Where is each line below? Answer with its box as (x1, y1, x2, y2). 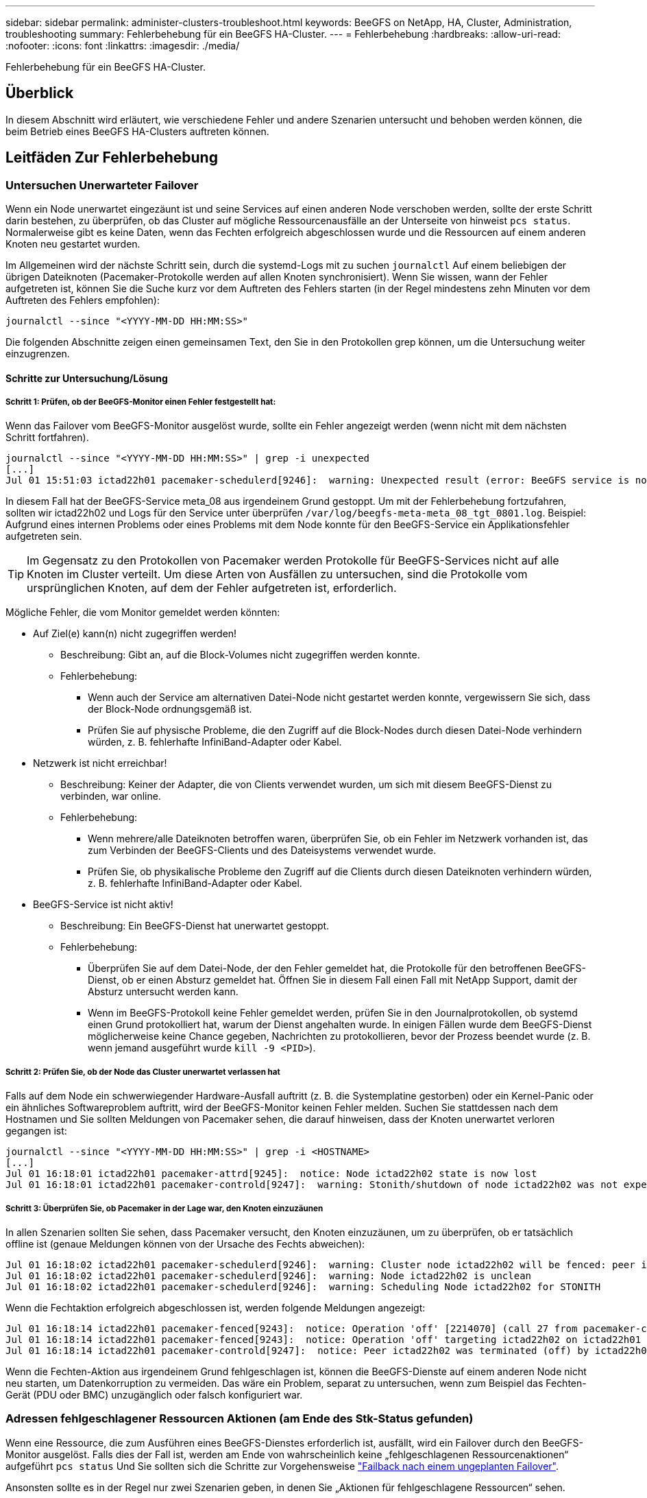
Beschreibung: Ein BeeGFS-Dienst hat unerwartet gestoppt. (60, 920, 330, 932)
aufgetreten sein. (5, 530, 82, 543)
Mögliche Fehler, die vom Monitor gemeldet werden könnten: (5, 606, 280, 619)
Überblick (5, 84, 74, 102)
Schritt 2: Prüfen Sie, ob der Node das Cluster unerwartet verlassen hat (5, 1067, 280, 1077)
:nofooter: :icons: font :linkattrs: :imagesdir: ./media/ (5, 40, 240, 51)
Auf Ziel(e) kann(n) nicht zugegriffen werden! (33, 628, 237, 640)
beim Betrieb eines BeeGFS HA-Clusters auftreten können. (5, 125, 269, 137)
